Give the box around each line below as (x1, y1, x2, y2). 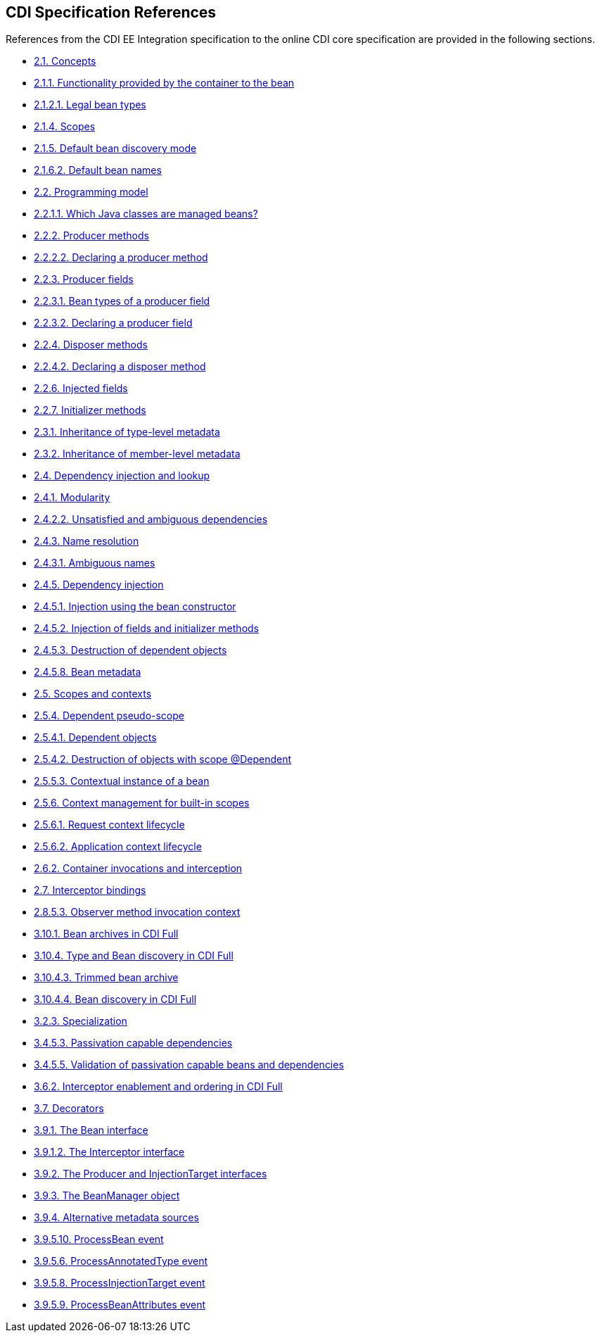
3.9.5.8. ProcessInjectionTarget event (34, 1277, 205, 1289)
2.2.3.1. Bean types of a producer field (34, 295, 210, 308)
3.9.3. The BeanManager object (34, 1189, 180, 1202)
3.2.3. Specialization (34, 1015, 127, 1028)
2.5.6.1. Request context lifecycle (34, 819, 185, 831)
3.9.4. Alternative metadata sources (34, 1211, 199, 1224)
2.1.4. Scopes (34, 120, 96, 133)
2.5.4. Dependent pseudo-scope (34, 709, 184, 722)
